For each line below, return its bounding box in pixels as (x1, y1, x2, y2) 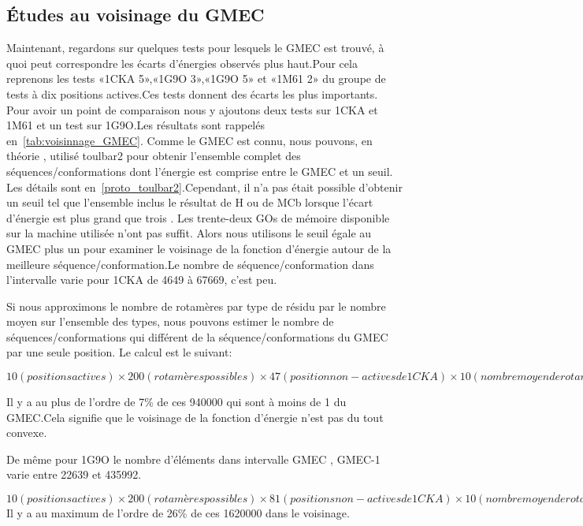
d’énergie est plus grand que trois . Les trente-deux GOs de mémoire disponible (6, 209, 390, 226)
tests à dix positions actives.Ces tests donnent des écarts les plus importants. (6, 85, 378, 102)
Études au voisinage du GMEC (6, 2, 265, 27)
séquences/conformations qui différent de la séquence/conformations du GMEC (6, 328, 388, 345)
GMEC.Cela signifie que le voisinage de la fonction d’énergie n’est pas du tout (6, 408, 384, 425)
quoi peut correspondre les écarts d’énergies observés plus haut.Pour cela (6, 54, 358, 71)
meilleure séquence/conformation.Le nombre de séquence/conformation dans (6, 256, 374, 272)
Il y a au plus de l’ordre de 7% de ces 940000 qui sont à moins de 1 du (6, 394, 347, 410)
